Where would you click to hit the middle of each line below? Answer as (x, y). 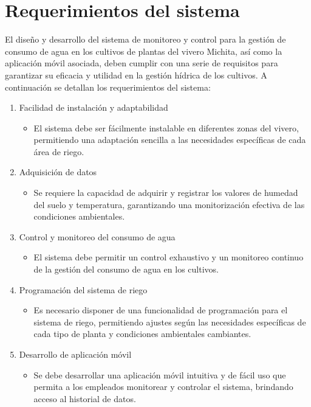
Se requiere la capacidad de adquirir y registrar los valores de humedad (166, 193)
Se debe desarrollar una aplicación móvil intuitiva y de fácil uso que (160, 374)
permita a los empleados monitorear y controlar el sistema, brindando (163, 387)
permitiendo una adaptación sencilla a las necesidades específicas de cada (170, 140)
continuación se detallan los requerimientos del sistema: (108, 87)
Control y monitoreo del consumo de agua (97, 236)
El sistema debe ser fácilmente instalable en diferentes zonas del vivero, (166, 127)
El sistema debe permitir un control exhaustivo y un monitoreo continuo (169, 257)
